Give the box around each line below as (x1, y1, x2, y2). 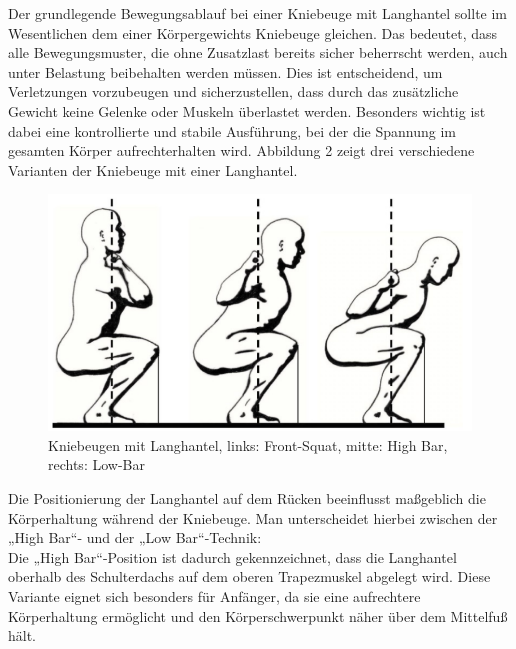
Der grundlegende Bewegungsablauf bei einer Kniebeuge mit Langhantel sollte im (8, 3, 508, 23)
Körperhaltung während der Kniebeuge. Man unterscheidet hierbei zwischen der (8, 507, 498, 528)
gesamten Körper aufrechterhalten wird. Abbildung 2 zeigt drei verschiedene (8, 140, 475, 161)
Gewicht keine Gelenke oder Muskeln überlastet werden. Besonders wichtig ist (8, 100, 486, 121)
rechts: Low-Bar (48, 454, 145, 475)
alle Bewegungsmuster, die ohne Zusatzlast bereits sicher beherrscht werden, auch (8, 42, 508, 63)
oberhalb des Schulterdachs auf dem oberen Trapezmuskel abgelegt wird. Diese (8, 566, 491, 587)
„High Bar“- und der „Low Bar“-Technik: (8, 527, 262, 548)
